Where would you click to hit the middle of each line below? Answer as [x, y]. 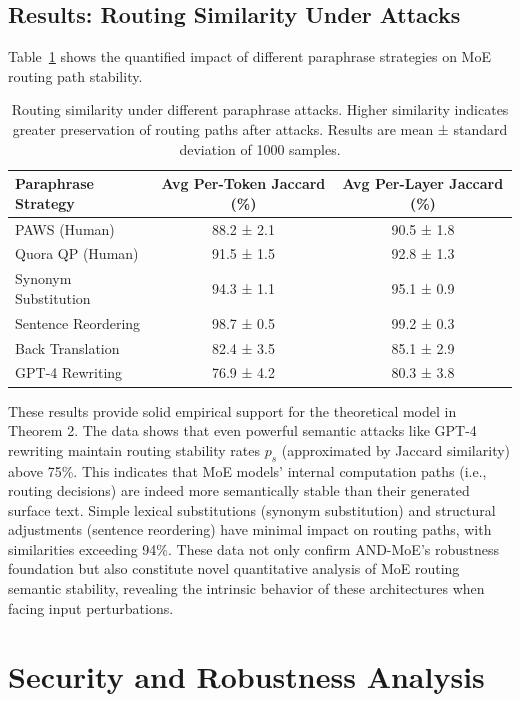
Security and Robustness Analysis [246, 676]
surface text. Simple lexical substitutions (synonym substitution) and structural [252, 509]
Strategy [45, 202]
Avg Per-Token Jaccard [243, 183]
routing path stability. [75, 75]
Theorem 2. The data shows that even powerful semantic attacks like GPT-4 [242, 430]
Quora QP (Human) [77, 253]
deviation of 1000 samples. [260, 148]
